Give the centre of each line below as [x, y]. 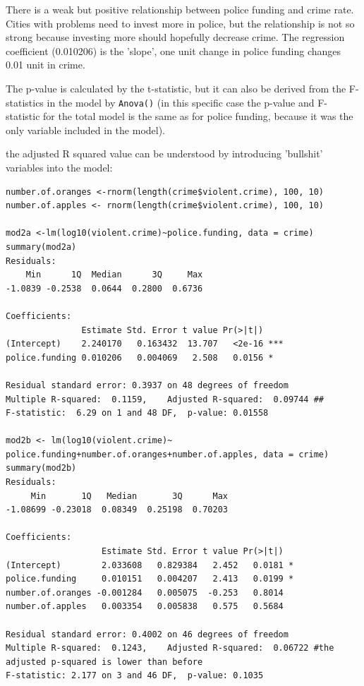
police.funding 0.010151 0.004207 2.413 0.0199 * [150, 579]
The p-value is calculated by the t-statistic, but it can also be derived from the [176, 88]
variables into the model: [59, 167]
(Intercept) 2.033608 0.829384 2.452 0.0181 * [150, 565]
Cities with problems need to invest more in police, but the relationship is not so [180, 23]
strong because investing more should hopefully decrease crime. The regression [175, 37]
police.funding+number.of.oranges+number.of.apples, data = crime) [168, 454]
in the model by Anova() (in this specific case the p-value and [181, 102]
